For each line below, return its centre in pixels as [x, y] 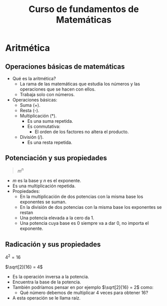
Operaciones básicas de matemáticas [65, 66]
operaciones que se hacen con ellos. [58, 89]
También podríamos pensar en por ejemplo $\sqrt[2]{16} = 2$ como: [83, 287]
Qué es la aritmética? [34, 78]
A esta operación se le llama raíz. [46, 298]
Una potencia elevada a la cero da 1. [57, 218]
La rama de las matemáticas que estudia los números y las [80, 84]
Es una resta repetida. [50, 142]
